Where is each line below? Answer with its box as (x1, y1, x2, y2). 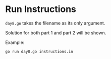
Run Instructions (5, 3, 77, 15)
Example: (5, 39, 25, 45)
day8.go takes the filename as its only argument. (5, 20, 105, 26)
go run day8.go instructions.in (5, 49, 73, 54)
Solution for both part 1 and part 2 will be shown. (5, 29, 106, 35)
